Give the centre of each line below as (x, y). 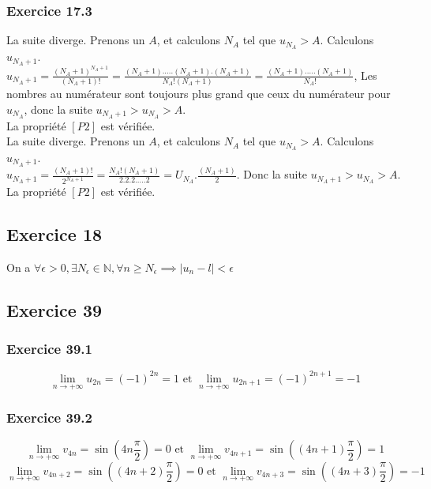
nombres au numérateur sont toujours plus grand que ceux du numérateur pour (199, 94)
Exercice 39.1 (49, 349)
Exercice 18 (54, 234)
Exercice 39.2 (49, 418)
